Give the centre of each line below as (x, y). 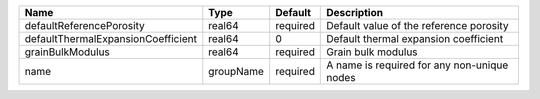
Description (355, 12)
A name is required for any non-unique (417, 65)
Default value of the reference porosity (417, 25)
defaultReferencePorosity (84, 25)
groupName (236, 71)
